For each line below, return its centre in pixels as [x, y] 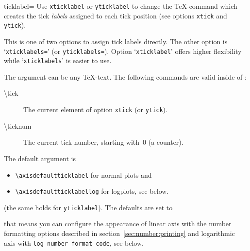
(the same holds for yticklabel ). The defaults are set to [88, 207]
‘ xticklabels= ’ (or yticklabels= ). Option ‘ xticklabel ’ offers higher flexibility [123, 51]
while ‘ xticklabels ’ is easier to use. [58, 60]
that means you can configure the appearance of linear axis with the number [118, 224]
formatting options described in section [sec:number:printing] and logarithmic [119, 233]
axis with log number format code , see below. [74, 243]
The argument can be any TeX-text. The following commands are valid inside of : [125, 76]
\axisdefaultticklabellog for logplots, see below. [92, 191]
